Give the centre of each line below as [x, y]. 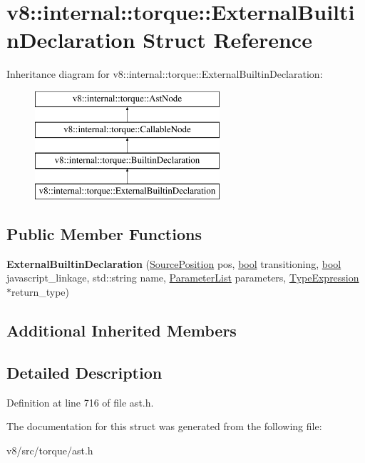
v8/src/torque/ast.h [50, 450]
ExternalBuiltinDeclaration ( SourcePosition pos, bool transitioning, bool [174, 263]
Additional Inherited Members [122, 330]
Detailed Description [84, 372]
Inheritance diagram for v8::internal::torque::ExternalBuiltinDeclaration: [165, 74]
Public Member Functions [104, 234]
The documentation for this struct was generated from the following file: [164, 426]
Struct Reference [227, 40]
